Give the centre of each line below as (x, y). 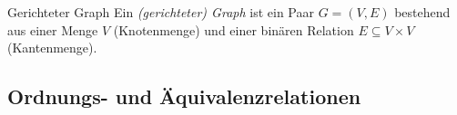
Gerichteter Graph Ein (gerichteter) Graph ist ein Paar (161, 12)
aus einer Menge (53, 29)
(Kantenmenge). (52, 48)
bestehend (422, 12)
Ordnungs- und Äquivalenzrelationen (184, 96)
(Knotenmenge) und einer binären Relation (234, 29)
